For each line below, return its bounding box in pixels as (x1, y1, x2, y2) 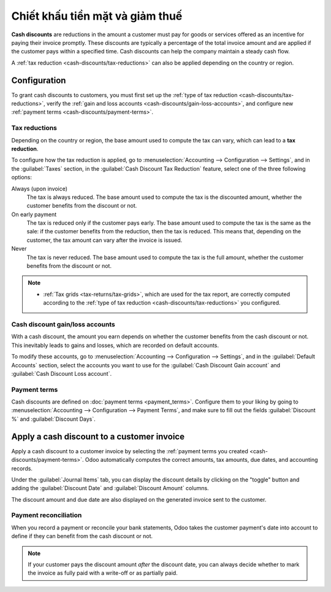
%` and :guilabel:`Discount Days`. (11, 415, 96, 423)
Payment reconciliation (11, 511, 82, 520)
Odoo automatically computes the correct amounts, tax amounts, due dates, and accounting (85, 456, 318, 464)
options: (11, 174, 32, 181)
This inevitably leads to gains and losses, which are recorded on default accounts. (11, 341, 219, 349)
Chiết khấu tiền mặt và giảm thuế (11, 9, 183, 23)
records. (11, 464, 33, 472)
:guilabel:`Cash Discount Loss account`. (11, 370, 112, 377)
